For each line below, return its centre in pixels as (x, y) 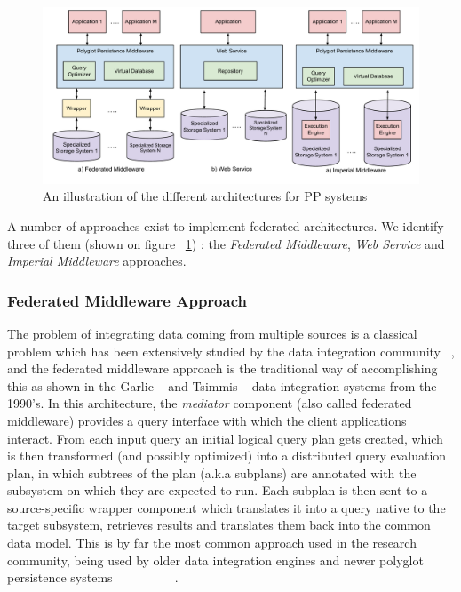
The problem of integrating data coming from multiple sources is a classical (212, 333)
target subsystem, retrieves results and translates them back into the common (219, 525)
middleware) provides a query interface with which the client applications (207, 420)
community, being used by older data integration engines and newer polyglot (215, 560)
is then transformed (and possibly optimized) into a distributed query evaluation (227, 456)
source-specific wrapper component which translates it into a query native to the (227, 507)
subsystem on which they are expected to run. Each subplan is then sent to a (218, 490)
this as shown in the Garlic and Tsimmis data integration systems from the (222, 385)
